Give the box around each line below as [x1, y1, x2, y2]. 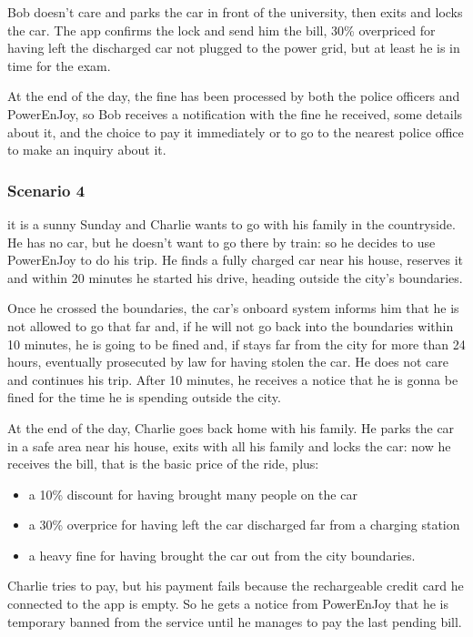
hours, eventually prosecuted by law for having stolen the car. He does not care [7, 352, 449, 371]
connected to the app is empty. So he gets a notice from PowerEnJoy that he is [7, 594, 449, 613]
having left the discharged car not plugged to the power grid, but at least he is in [7, 38, 460, 57]
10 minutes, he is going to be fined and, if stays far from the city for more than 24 [7, 334, 466, 353]
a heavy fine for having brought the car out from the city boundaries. [28, 545, 416, 564]
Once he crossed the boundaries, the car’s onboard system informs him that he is [7, 298, 459, 318]
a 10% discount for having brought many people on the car [28, 484, 357, 503]
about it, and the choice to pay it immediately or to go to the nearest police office [7, 122, 464, 141]
